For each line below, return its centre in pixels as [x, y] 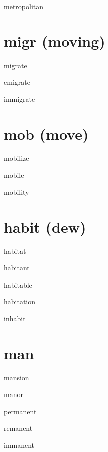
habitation [20, 301]
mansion [17, 377]
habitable [18, 284]
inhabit [15, 318]
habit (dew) [45, 226]
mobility [17, 191]
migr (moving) [55, 41]
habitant [17, 268]
